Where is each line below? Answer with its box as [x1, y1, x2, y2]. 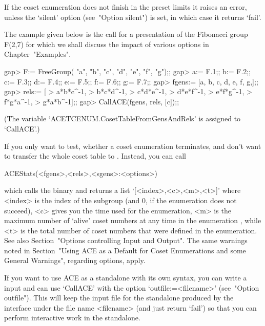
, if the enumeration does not [145, 194, 237, 205]
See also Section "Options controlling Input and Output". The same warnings [4, 235, 248, 246]
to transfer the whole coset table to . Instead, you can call [4, 150, 186, 161]
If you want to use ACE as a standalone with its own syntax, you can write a [4, 272, 247, 283]
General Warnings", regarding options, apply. [4, 255, 146, 266]
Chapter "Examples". [4, 49, 71, 59]
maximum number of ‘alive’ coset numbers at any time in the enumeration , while [4, 215, 261, 226]
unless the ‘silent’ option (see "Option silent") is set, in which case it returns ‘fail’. [4, 11, 261, 22]
